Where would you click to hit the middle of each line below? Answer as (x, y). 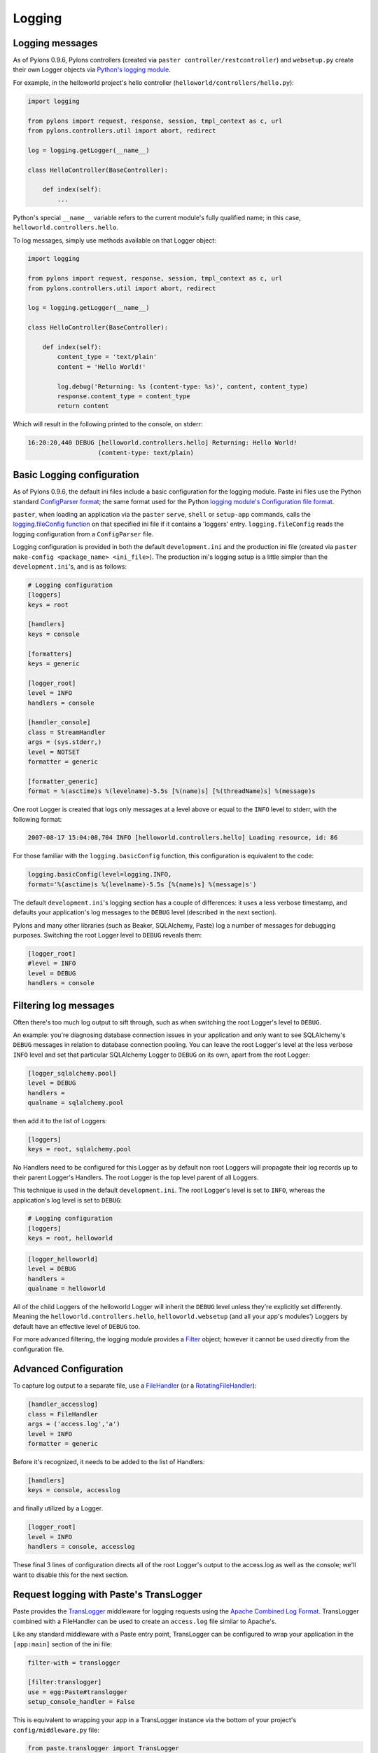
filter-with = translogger (74, 1663)
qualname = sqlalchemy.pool (76, 1102)
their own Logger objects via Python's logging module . (92, 69)
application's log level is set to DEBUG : (68, 1200)
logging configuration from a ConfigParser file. (83, 534)
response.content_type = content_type (124, 396)
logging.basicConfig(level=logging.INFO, (100, 874)
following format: (37, 819)
